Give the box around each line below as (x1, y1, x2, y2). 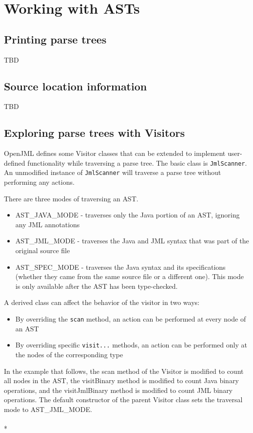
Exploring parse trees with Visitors (4, 125, 185, 140)
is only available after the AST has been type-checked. (15, 281, 178, 291)
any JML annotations (15, 219, 80, 229)
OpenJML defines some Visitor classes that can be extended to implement (4, 148, 226, 158)
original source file (15, 245, 70, 256)
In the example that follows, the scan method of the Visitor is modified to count (4, 366, 244, 376)
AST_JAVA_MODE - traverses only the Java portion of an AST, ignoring (15, 210, 240, 220)
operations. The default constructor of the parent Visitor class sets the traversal (4, 394, 243, 405)
